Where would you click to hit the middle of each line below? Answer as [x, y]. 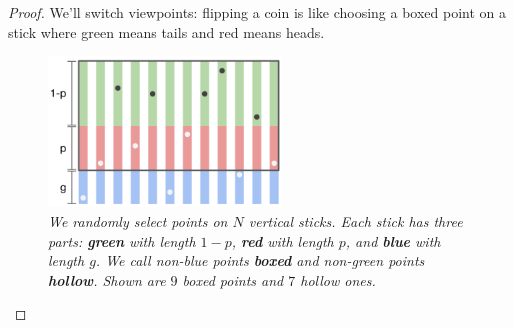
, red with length [282, 240]
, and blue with [393, 240]
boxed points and [233, 279]
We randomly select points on [138, 220]
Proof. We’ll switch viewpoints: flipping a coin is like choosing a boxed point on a [257, 12]
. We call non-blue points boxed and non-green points [260, 260]
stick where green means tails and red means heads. [166, 31]
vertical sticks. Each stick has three [355, 220]
